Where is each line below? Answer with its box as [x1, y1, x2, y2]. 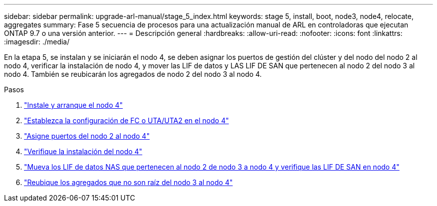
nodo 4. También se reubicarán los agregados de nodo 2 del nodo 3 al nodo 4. [4, 70, 262, 78]
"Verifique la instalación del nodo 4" [24, 147, 143, 156]
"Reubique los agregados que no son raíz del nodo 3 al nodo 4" [24, 178, 233, 187]
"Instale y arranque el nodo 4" [24, 101, 123, 109]
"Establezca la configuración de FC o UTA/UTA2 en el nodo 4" [24, 116, 229, 125]
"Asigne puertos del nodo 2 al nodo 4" [24, 132, 150, 140]
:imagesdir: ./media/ [4, 37, 70, 46]
